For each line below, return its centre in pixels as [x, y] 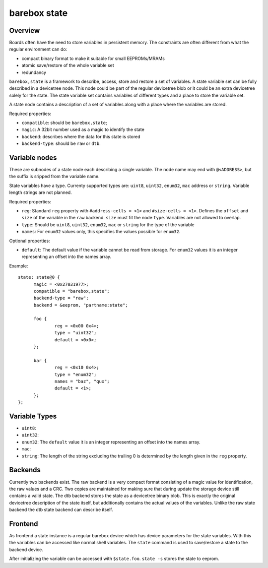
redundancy [34, 72]
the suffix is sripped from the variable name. [54, 177]
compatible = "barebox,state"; [72, 291]
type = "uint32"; [76, 333]
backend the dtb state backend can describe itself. [61, 510]
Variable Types [33, 416]
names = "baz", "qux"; [82, 381]
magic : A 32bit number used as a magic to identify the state [83, 129]
